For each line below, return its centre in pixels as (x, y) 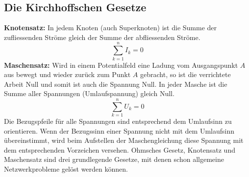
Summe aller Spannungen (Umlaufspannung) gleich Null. (89, 93)
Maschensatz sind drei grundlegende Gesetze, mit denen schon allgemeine (114, 159)
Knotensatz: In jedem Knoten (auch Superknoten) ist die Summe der (111, 28)
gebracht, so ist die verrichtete (186, 74)
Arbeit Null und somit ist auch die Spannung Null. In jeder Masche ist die (116, 84)
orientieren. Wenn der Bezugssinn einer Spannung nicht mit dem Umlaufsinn (119, 130)
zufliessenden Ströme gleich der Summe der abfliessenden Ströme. (102, 37)
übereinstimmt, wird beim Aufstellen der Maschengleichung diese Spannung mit (124, 140)
